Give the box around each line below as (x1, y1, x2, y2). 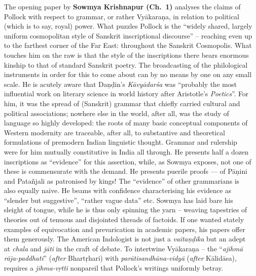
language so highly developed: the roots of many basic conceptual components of (4, 118, 248, 128)
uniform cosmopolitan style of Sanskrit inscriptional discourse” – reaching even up (4, 30, 253, 40)
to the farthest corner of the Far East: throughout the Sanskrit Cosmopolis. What (4, 40, 252, 50)
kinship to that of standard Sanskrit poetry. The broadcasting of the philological (4, 59, 248, 70)
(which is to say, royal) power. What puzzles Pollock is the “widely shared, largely (4, 21, 253, 31)
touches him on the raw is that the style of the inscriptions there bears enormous (4, 49, 249, 60)
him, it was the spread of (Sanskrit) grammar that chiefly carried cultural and (4, 98, 240, 108)
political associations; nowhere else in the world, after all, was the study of (4, 108, 229, 118)
